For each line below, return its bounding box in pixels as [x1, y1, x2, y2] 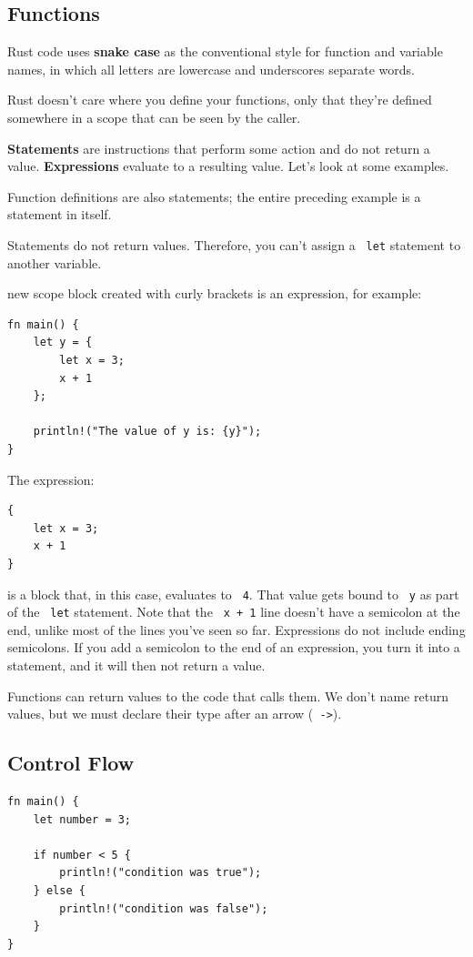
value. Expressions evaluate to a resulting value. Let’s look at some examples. [7, 156, 449, 176]
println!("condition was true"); [59, 866, 262, 880]
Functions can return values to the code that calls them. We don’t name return [7, 686, 449, 705]
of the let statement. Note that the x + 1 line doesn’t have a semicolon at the [7, 602, 460, 621]
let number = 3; [33, 812, 132, 826]
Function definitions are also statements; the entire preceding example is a [7, 186, 421, 206]
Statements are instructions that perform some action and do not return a [7, 138, 430, 157]
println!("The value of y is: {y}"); [33, 425, 262, 438]
